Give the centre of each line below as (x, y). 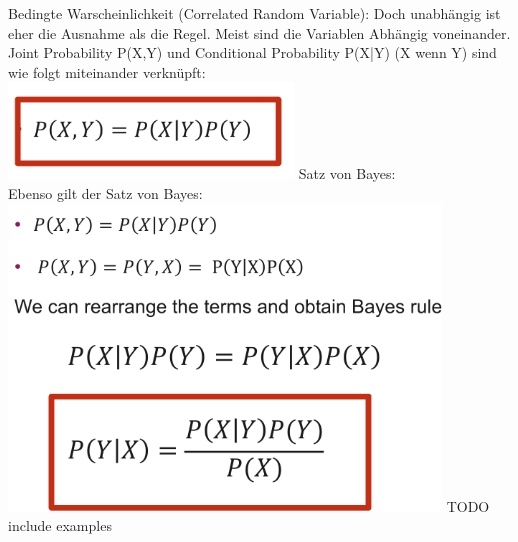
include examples (60, 525)
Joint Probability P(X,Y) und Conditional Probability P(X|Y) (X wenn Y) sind (252, 52)
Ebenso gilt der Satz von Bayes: (105, 192)
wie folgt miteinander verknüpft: (107, 71)
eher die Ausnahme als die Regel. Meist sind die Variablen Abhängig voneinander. (259, 32)
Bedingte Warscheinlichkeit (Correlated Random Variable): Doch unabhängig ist (254, 13)
